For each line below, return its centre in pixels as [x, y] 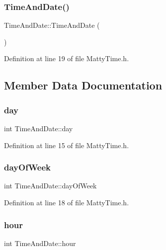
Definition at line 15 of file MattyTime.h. [67, 145]
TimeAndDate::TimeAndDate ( [52, 25]
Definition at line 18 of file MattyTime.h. [67, 202]
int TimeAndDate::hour [40, 243]
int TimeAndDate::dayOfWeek [50, 186]
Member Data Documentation [83, 85]
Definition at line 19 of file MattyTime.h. [67, 58]
